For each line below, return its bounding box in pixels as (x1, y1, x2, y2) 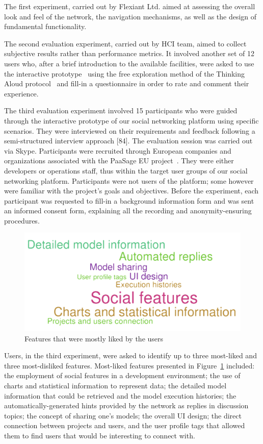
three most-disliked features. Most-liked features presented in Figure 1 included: (4, 360, 255, 371)
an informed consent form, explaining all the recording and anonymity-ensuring (4, 205, 252, 216)
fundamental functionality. (4, 21, 87, 32)
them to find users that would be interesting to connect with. (4, 430, 195, 440)
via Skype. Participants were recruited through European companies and (4, 145, 231, 156)
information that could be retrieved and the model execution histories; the (4, 390, 236, 401)
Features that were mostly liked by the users (24, 333, 164, 343)
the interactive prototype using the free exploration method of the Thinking (4, 68, 245, 79)
